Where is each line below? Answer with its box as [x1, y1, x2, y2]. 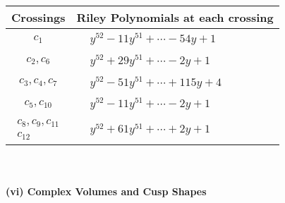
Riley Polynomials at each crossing [76, 9, 274, 25]
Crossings [11, 9, 66, 25]
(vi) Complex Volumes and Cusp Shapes [6, 183, 207, 198]
